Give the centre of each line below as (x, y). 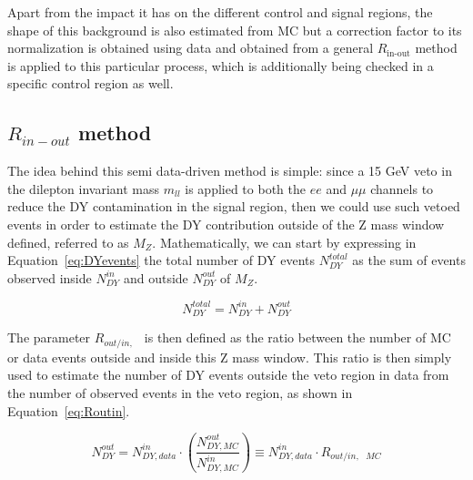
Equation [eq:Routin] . (69, 410)
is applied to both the (245, 188)
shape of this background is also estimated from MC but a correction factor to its (235, 30)
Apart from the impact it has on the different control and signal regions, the (220, 12)
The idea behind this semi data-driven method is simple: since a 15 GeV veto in (230, 171)
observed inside (50, 277)
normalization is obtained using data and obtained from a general (191, 48)
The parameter (49, 337)
